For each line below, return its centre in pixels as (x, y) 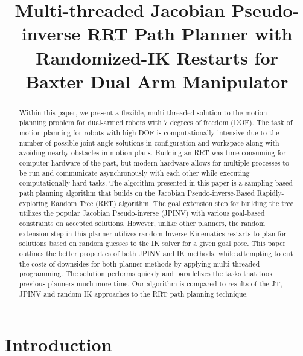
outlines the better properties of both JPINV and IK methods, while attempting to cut (156, 253)
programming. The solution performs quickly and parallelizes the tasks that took (146, 273)
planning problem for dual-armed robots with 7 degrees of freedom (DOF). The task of (156, 122)
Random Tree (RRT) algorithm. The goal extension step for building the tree (172, 203)
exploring (33, 203)
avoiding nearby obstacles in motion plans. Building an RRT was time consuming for (152, 153)
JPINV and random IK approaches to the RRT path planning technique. (134, 293)
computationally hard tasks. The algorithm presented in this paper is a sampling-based (156, 183)
